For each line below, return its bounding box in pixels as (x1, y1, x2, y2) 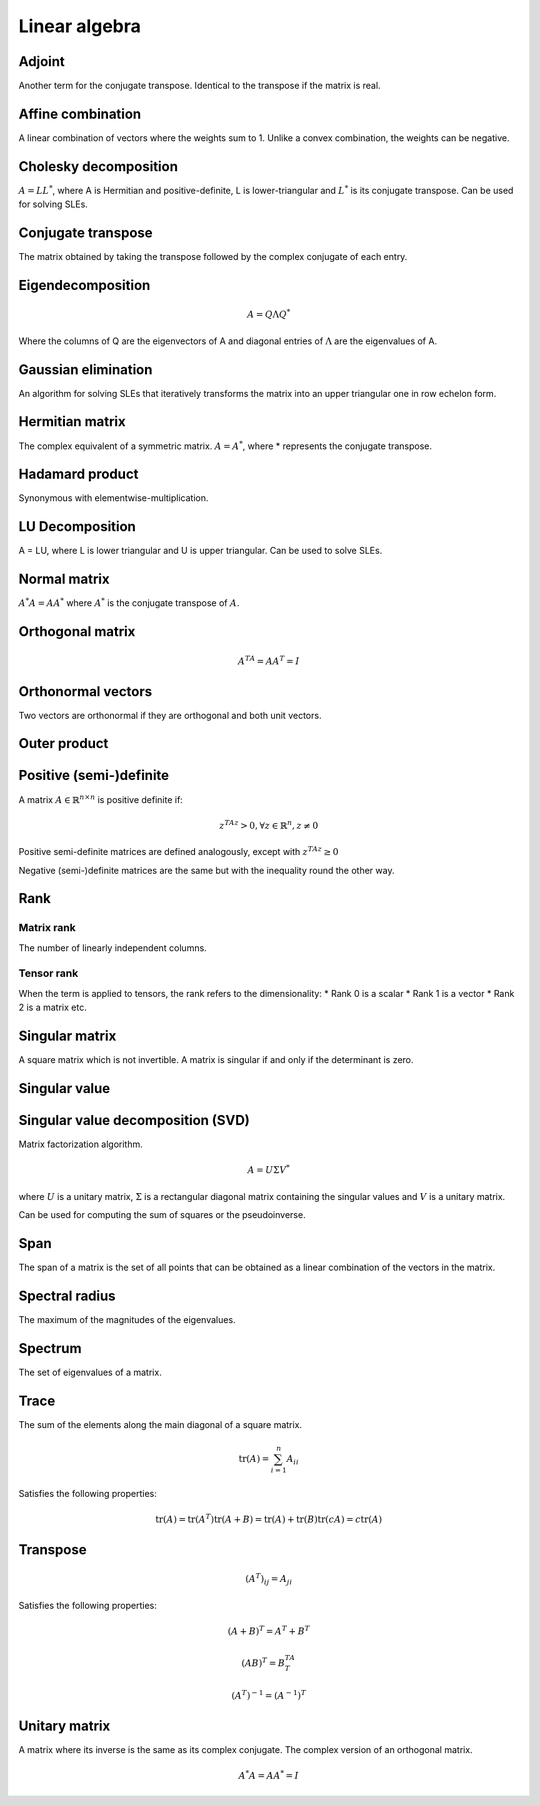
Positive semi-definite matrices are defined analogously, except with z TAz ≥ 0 (18, 845, 339, 858)
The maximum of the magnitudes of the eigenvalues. (18, 1313, 236, 1325)
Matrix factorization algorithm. (18, 1138, 144, 1150)
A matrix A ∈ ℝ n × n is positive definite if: (18, 792, 184, 805)
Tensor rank (18, 966, 79, 980)
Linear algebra (18, 15, 142, 37)
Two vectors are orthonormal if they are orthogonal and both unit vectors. (18, 709, 322, 721)
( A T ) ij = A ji (245, 1571, 293, 1587)
